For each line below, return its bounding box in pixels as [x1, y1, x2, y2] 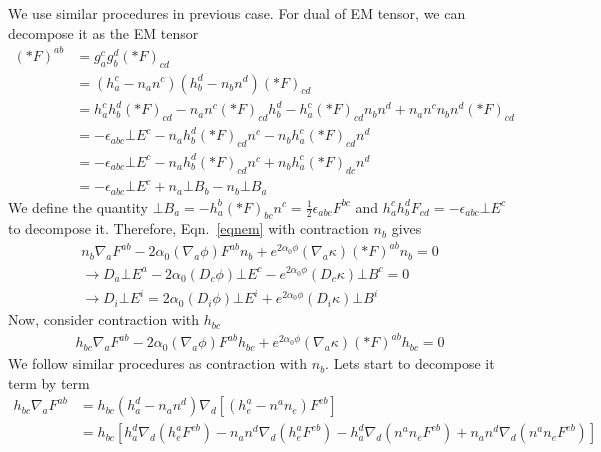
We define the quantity [8, 196, 149, 217]
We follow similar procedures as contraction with [8, 353, 308, 374]
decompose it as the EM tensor [8, 22, 199, 43]
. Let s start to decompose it [325, 353, 495, 374]
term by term [8, 372, 90, 393]
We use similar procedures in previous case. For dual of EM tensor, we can [8, 3, 466, 23]
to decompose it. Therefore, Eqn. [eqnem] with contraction [8, 218, 369, 239]
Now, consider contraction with [8, 309, 200, 330]
